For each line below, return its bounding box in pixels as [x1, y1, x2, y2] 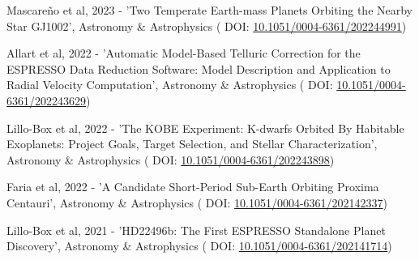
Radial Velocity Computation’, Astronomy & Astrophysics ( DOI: [6, 76, 333, 93]
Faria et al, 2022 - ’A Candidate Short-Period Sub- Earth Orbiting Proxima [6, 178, 379, 195]
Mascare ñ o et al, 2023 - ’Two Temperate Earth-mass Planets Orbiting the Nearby [6, 2, 413, 18]
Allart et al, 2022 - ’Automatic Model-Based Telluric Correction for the [6, 45, 361, 62]
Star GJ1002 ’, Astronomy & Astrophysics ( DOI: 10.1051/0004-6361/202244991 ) [6, 17, 407, 34]
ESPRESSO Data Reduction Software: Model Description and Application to [6, 60, 391, 77]
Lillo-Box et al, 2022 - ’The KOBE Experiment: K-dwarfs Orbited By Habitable [6, 119, 404, 136]
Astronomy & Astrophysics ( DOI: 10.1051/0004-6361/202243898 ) [6, 151, 335, 168]
